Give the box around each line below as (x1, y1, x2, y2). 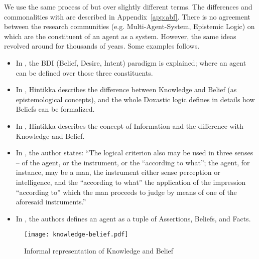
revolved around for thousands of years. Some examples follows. (4, 41, 200, 51)
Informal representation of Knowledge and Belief (24, 245, 174, 255)
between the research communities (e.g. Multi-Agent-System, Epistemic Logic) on (4, 21, 255, 32)
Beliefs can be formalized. (16, 104, 95, 114)
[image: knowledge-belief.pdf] (24, 231, 128, 238)
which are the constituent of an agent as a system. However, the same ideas (4, 31, 236, 41)
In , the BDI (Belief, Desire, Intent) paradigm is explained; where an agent (16, 57, 246, 68)
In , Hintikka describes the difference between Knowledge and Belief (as (16, 84, 237, 95)
